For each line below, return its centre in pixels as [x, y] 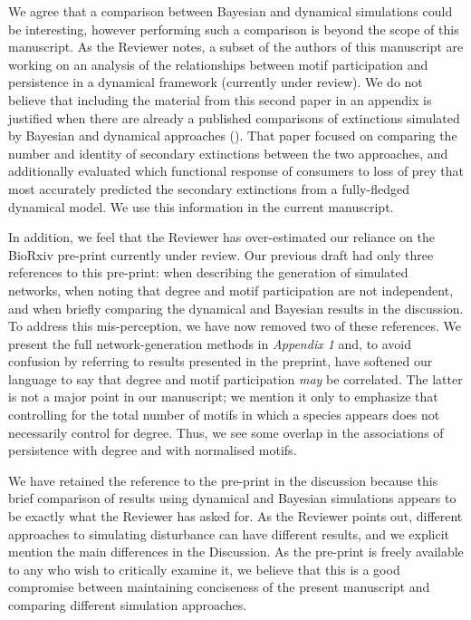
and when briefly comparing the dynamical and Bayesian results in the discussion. [236, 308]
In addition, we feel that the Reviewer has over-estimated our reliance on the [222, 237]
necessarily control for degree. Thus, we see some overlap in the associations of [226, 432]
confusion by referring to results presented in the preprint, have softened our [221, 361]
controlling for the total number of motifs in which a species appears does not [224, 415]
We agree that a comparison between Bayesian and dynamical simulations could [231, 11]
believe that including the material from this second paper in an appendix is [220, 99]
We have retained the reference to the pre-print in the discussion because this [223, 480]
